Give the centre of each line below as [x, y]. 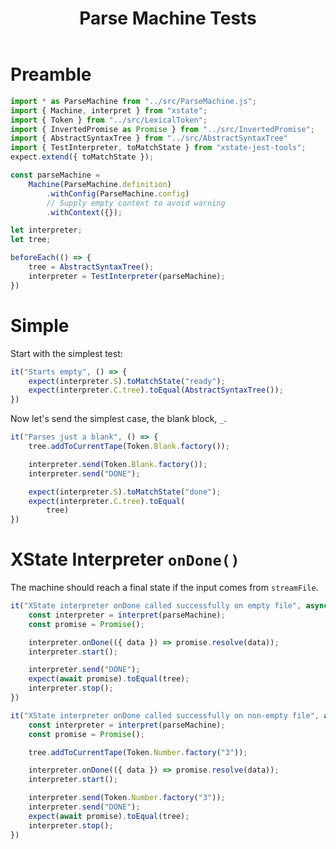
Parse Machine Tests [168, 18]
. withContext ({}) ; [84, 212]
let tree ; [31, 240]
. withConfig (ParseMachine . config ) [118, 193]
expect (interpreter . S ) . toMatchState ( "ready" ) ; [127, 381]
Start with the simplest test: [66, 353]
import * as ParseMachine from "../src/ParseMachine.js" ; [133, 101]
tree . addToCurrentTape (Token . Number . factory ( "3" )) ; [138, 752]
